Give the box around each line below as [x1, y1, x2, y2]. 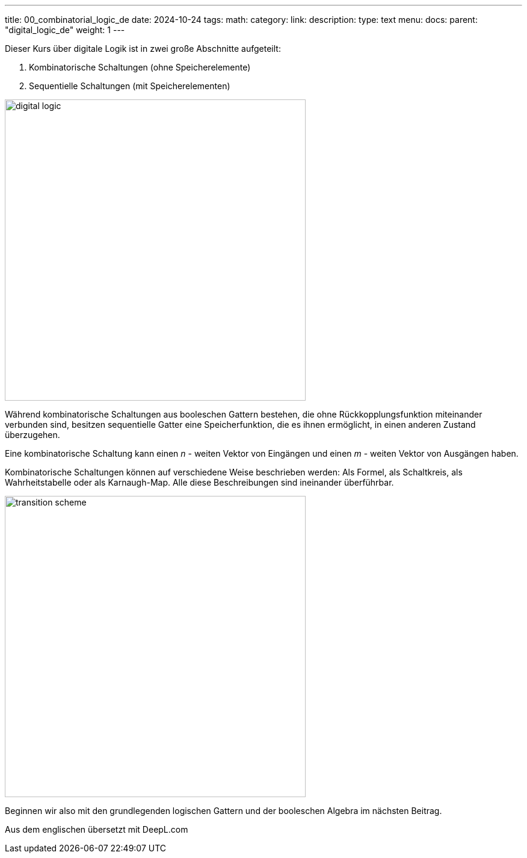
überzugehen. [5, 430, 60, 440]
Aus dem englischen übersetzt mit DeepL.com [5, 824, 188, 835]
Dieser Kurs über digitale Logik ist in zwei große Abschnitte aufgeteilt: [5, 43, 281, 54]
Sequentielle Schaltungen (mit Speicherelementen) [29, 81, 230, 91]
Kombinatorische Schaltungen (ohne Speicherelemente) [29, 62, 251, 72]
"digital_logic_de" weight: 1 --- [5, 25, 125, 35]
